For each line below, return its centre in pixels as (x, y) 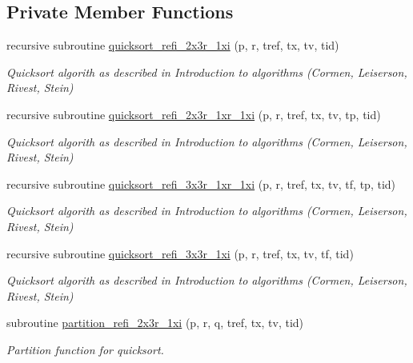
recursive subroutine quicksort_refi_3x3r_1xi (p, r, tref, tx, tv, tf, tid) (180, 253)
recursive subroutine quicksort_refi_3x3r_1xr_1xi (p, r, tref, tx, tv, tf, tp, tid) (201, 183)
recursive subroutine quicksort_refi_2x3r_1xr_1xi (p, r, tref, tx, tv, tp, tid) (194, 114)
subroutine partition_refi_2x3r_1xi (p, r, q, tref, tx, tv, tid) (155, 323)
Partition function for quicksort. (85, 349)
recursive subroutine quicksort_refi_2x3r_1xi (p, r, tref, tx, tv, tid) (173, 45)
